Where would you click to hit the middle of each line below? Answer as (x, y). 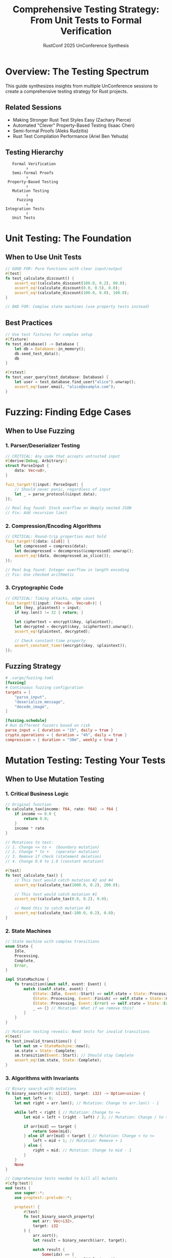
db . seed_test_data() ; (37, 353)
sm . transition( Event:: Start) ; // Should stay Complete (74, 1055)
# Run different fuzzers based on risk (48, 725)
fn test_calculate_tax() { (34, 875)
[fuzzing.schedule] (26, 721)
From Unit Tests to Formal (86, 20)
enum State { (19, 947)
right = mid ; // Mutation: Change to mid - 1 (82, 1150)
